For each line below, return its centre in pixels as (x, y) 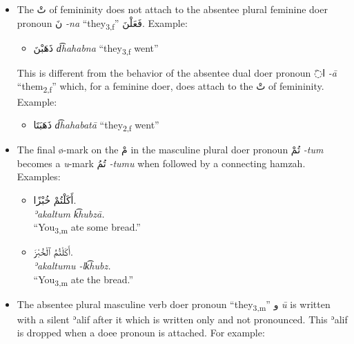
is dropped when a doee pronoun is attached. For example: (141, 333)
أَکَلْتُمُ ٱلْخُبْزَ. (53, 252)
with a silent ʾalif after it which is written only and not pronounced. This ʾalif (182, 319)
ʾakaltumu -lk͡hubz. (72, 265)
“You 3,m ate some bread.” (87, 228)
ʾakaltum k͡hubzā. (69, 213)
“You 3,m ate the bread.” (83, 280)
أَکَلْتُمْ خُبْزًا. (55, 200)
